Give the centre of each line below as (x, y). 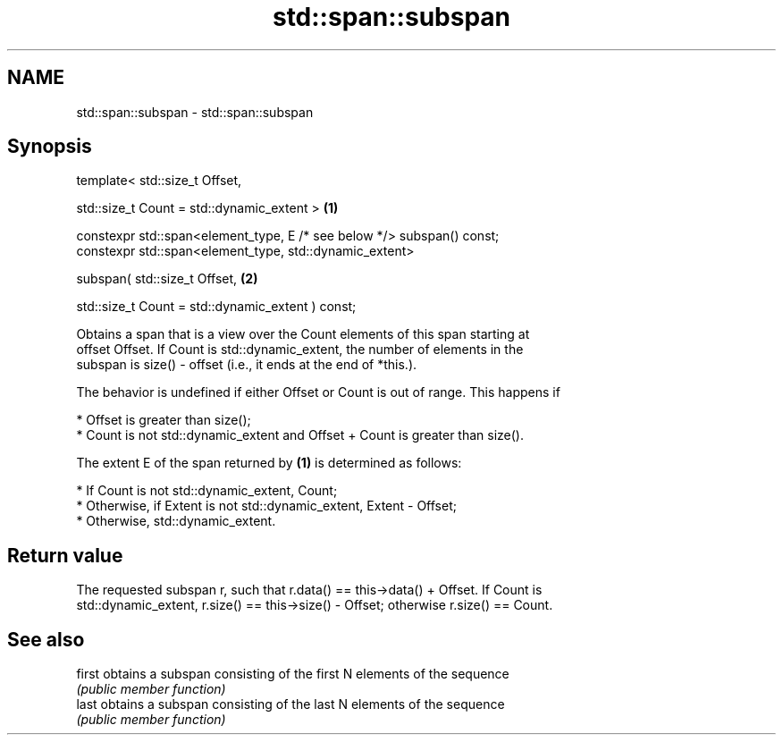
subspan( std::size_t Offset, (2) (167, 279)
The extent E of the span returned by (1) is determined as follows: (269, 463)
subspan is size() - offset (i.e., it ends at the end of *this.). (247, 365)
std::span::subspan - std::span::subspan (195, 112)
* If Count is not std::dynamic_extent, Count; (207, 491)
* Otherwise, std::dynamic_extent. (176, 521)
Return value (65, 555)
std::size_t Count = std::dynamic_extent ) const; (216, 307)
